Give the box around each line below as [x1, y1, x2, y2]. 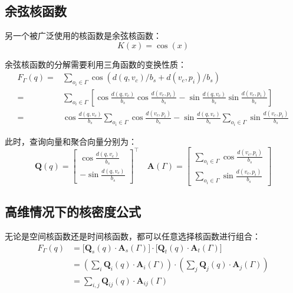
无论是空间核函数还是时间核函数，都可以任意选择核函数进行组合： [5, 230, 261, 242]
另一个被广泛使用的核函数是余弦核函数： [5, 29, 162, 42]
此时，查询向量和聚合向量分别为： [5, 135, 137, 147]
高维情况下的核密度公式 [5, 202, 141, 221]
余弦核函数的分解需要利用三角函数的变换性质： [5, 58, 186, 70]
